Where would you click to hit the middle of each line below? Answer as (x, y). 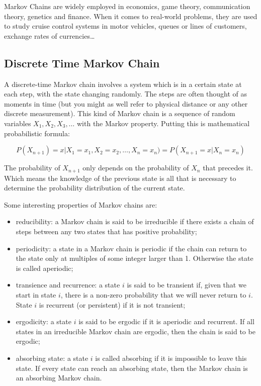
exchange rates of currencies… (50, 35)
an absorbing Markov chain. (59, 378)
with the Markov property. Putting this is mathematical (163, 123)
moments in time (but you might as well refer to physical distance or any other (126, 103)
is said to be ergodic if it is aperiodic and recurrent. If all (166, 321)
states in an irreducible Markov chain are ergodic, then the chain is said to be (136, 331)
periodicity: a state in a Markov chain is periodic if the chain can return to (131, 248)
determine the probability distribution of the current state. (95, 188)
